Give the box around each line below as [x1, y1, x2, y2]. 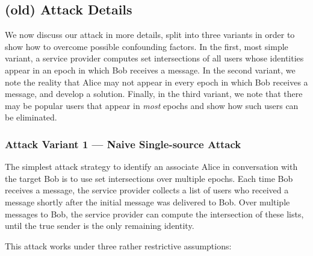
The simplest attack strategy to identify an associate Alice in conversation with [5, 160, 298, 173]
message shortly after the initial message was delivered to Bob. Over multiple [5, 195, 290, 208]
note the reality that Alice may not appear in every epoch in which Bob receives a [5, 75, 308, 88]
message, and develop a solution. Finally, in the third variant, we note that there [5, 87, 303, 100]
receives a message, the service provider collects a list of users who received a [5, 184, 289, 196]
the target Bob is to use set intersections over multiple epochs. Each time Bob [5, 172, 293, 184]
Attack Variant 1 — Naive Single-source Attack [5, 136, 241, 151]
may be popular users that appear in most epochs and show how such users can [5, 99, 299, 111]
